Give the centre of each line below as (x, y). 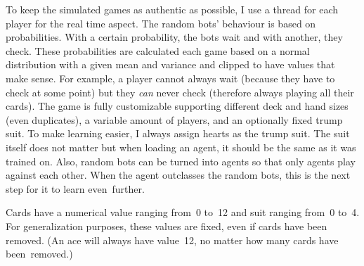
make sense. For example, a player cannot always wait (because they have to (170, 78)
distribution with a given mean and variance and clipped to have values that (170, 64)
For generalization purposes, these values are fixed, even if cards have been (167, 226)
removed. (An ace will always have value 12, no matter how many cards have (172, 240)
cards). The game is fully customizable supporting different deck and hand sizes (177, 106)
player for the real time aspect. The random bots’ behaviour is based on (161, 23)
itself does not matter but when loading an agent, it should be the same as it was (181, 147)
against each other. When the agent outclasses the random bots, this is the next (178, 175)
